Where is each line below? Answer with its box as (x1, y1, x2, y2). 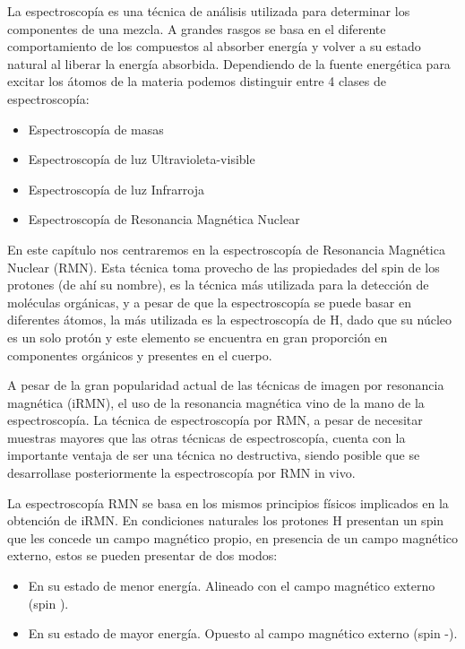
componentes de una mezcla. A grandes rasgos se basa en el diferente (7, 19, 386, 38)
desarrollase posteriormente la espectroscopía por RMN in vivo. (7, 463, 356, 482)
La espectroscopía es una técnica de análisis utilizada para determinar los (7, 2, 410, 20)
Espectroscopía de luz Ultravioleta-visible (28, 150, 255, 169)
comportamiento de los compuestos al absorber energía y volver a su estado (7, 37, 421, 56)
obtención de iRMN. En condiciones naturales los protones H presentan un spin (7, 511, 444, 530)
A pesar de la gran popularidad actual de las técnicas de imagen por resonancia (7, 376, 444, 394)
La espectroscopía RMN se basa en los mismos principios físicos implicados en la (7, 493, 449, 512)
